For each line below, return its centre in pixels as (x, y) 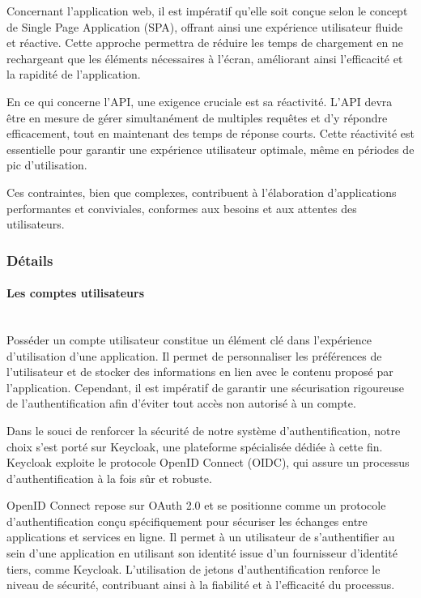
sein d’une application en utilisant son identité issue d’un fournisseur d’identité (202, 553)
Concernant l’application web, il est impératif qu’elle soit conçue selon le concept (207, 11)
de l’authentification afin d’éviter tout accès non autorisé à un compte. (181, 403)
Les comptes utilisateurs (76, 293)
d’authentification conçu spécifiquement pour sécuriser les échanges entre (187, 521)
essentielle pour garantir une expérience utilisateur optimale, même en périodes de (210, 149)
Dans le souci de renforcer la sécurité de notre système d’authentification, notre (204, 430)
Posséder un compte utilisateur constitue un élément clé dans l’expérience (189, 339)
